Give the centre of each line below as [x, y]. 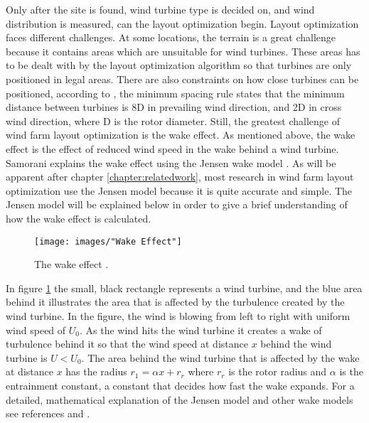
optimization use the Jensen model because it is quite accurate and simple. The [179, 190]
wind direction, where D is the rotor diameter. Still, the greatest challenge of [173, 121]
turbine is [27, 357]
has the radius [96, 371]
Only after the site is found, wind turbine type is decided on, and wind [160, 9]
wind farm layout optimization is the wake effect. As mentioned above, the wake [181, 135]
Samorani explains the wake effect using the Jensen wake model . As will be [171, 162]
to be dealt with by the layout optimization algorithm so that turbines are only [179, 65]
